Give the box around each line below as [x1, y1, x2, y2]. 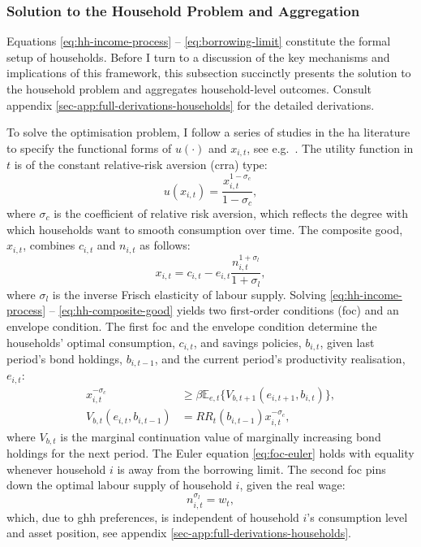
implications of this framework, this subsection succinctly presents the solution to [6, 64, 411, 81]
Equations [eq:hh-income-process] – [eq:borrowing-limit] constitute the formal [6, 33, 391, 50]
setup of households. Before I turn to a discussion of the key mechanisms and [6, 48, 390, 65]
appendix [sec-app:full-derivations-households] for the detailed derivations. [6, 96, 375, 113]
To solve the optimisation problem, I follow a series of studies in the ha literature [6, 124, 410, 141]
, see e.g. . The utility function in [247, 139, 414, 156]
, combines [23, 237, 75, 254]
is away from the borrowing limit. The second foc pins [117, 460, 386, 477]
